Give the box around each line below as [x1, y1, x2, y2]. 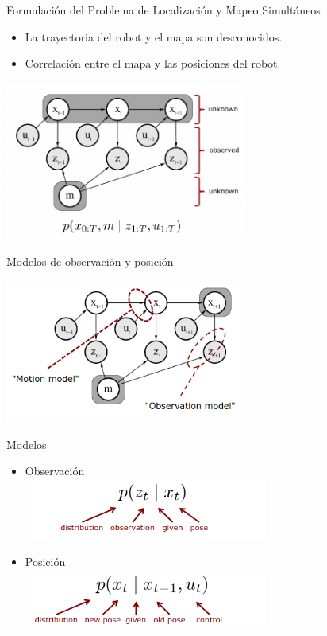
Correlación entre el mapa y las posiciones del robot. [25, 55, 281, 72]
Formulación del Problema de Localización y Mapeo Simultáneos [6, 2, 321, 18]
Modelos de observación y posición [6, 253, 174, 270]
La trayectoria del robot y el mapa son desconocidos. [25, 28, 283, 45]
